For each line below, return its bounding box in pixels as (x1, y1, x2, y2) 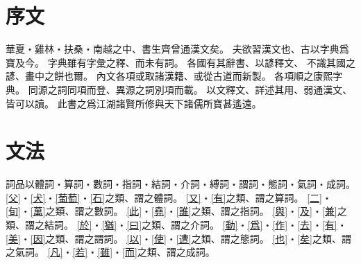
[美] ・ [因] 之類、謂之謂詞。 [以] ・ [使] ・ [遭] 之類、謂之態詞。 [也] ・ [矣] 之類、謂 (6, 231, 351, 245)
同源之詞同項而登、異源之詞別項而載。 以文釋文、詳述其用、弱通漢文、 (28, 82, 353, 96)
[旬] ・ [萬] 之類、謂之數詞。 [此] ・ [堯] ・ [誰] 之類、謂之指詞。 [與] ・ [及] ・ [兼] (6, 204, 337, 218)
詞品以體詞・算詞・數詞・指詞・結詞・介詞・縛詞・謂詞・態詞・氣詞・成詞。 (6, 177, 355, 191)
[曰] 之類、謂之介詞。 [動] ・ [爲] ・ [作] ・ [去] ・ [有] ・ (126, 218, 347, 231)
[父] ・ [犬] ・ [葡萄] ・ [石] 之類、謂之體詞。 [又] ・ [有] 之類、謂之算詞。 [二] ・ (6, 190, 332, 204)
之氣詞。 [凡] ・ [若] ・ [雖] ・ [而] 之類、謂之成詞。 (6, 245, 215, 259)
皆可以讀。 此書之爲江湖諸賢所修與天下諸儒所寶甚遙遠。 (6, 96, 262, 110)
